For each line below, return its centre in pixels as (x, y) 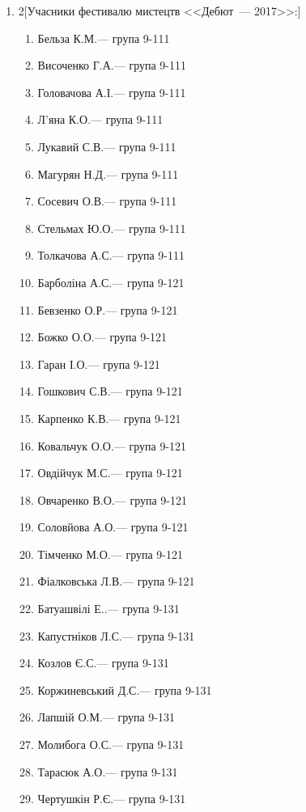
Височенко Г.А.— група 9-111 (112, 65)
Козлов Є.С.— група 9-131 (103, 663)
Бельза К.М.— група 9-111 (104, 38)
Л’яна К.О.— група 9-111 (100, 119)
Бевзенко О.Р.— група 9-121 (108, 309)
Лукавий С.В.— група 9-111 (107, 146)
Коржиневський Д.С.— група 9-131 (125, 689)
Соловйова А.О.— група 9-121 (113, 527)
